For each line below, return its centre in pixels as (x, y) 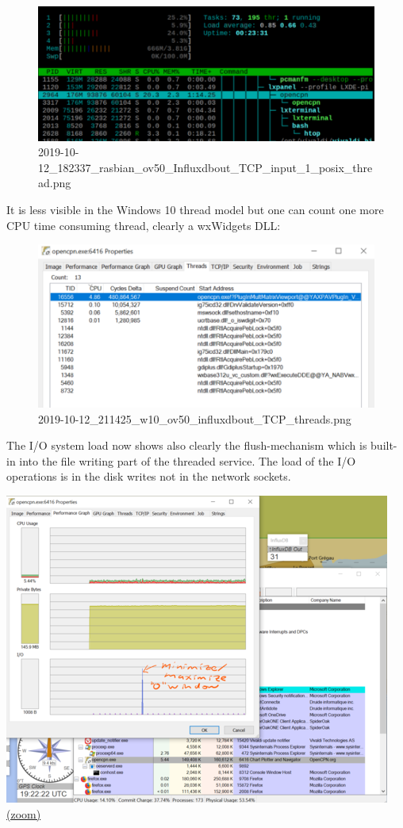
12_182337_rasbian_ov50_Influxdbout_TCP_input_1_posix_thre (205, 167)
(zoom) (24, 813)
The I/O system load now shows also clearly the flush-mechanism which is (187, 445)
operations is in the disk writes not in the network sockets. (149, 476)
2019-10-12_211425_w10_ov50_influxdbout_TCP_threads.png (195, 418)
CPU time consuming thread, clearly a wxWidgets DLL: (144, 225)
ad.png (55, 183)
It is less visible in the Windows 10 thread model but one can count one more (195, 209)
